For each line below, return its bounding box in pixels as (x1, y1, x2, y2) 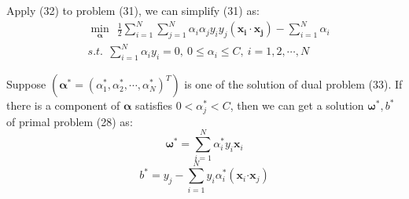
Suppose (6, 76, 46, 92)
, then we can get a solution (230, 97, 364, 114)
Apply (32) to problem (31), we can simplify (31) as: (6, 2, 260, 18)
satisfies (135, 97, 173, 114)
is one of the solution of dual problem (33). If (184, 76, 403, 92)
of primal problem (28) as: (6, 113, 133, 129)
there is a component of (6, 97, 120, 114)
